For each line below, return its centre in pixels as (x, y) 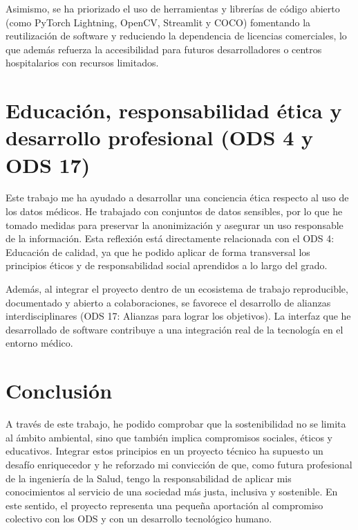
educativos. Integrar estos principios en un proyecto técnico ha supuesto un (164, 451)
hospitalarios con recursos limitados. (82, 63)
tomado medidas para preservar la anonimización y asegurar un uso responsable (175, 225)
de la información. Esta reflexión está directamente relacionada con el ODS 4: (170, 238)
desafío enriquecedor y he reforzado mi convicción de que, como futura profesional (179, 464)
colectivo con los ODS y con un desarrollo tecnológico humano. (139, 519)
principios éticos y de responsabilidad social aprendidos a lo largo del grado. (167, 265)
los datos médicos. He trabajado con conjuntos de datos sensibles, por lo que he (174, 211)
